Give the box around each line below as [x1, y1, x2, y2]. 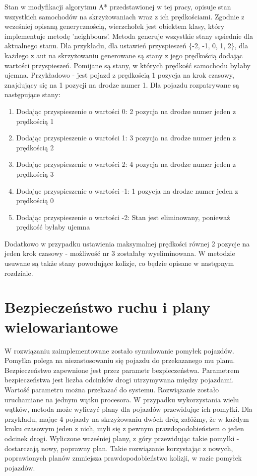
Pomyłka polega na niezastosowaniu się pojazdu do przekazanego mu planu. [4, 355, 235, 365]
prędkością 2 [16, 142, 54, 152]
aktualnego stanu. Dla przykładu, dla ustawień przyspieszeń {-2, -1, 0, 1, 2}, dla [4, 40, 249, 51]
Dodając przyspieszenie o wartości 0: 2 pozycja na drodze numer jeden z [16, 106, 236, 116]
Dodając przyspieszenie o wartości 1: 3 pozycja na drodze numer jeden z [16, 132, 236, 143]
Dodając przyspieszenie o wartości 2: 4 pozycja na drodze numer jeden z [16, 159, 236, 169]
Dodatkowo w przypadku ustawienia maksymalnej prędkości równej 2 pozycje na [4, 238, 250, 248]
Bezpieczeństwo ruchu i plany [4, 297, 210, 317]
